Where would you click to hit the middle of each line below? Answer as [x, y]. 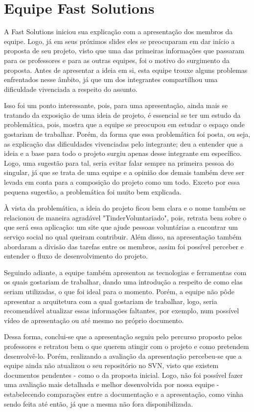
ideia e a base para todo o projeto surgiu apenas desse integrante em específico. [123, 153]
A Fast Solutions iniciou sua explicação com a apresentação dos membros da [118, 32]
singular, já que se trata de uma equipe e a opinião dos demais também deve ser [124, 172]
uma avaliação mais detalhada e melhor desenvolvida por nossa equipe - [112, 384]
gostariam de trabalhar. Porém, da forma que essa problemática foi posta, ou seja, [127, 134]
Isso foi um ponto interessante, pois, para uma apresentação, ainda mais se [116, 105]
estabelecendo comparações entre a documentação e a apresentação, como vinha [124, 394]
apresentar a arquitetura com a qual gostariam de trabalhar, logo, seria [111, 301]
